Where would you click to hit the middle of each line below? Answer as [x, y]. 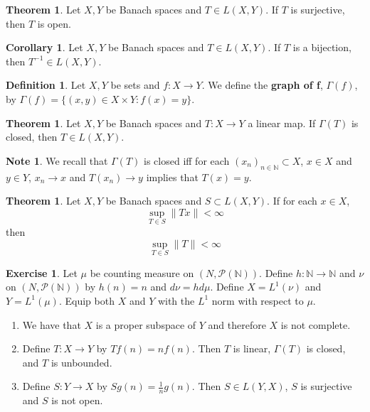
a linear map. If [282, 123]
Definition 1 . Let [46, 85]
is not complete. [316, 324]
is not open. [77, 400]
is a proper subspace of [146, 324]
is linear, [252, 348]
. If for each [292, 201]
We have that [52, 324]
